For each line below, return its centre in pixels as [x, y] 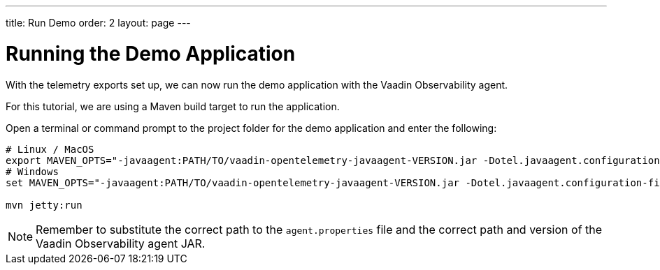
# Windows [32, 171]
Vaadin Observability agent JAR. [121, 243]
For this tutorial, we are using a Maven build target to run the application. [173, 106]
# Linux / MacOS [50, 149]
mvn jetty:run [44, 205]
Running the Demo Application [151, 53]
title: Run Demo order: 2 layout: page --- [98, 23]
